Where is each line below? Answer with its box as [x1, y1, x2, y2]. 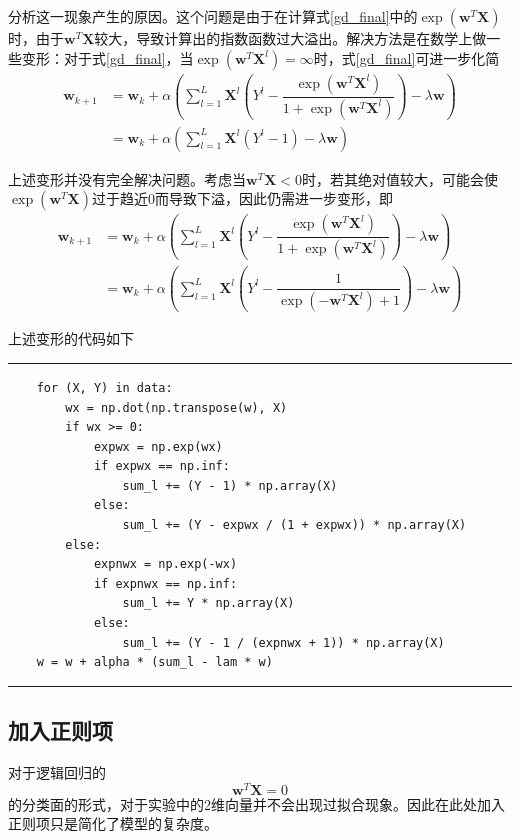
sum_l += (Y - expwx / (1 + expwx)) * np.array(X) [122, 518, 467, 533]
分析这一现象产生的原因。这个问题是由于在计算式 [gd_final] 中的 [8, 6, 418, 26]
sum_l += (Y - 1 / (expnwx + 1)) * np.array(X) [122, 635, 445, 650]
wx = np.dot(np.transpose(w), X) [65, 400, 288, 415]
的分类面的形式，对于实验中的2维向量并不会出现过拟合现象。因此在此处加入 [8, 793, 505, 814]
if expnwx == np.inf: [93, 576, 238, 591]
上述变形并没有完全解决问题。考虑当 [8, 168, 246, 189]
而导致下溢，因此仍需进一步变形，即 [154, 188, 393, 209]
